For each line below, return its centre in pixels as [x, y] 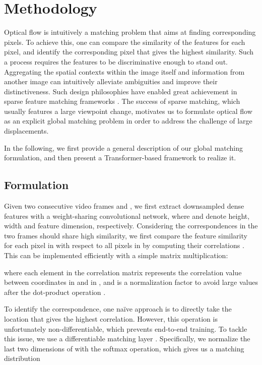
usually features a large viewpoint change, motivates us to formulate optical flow [128, 111]
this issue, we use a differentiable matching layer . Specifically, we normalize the [127, 339]
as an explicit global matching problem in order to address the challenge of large [128, 121]
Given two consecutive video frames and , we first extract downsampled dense [124, 206]
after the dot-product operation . [55, 292]
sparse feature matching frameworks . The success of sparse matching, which [122, 101]
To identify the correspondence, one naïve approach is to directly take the [118, 309]
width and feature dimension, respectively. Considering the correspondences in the [131, 226]
